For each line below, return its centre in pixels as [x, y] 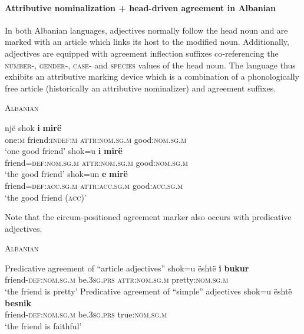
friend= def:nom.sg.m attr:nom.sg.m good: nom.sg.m [96, 162]
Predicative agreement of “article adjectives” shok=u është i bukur [127, 268]
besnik [18, 302]
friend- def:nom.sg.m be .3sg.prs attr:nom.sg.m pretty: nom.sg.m [117, 279]
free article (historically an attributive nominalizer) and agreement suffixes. [141, 88]
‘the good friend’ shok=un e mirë [67, 174]
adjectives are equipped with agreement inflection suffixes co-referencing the [142, 53]
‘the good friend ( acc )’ [46, 197]
